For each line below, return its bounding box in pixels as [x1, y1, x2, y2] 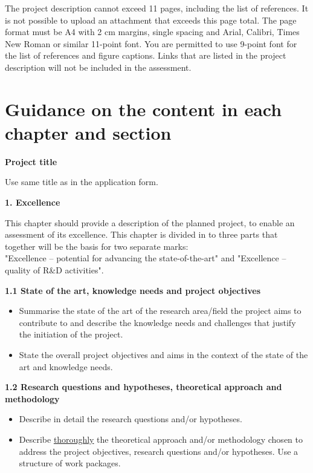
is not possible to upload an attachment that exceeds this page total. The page [5, 13, 297, 26]
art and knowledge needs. [19, 360, 113, 373]
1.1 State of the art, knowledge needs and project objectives [5, 284, 261, 296]
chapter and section [5, 120, 172, 145]
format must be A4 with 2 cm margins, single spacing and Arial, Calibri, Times [5, 25, 300, 38]
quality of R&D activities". [5, 264, 104, 276]
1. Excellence [5, 196, 60, 209]
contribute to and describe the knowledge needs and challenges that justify [19, 316, 296, 328]
